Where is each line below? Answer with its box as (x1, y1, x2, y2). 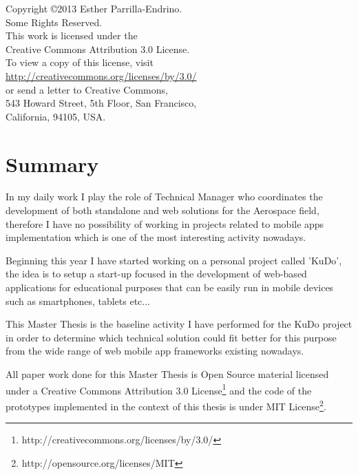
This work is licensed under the (6, 28, 138, 43)
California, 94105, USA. (6, 109, 106, 123)
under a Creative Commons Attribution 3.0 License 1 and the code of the (6, 381, 312, 397)
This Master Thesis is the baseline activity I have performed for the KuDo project (6, 317, 352, 331)
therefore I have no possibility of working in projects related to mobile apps (6, 216, 324, 231)
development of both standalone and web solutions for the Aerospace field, (6, 203, 319, 218)
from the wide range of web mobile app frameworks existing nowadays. (6, 344, 304, 358)
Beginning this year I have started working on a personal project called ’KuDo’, (6, 253, 342, 267)
